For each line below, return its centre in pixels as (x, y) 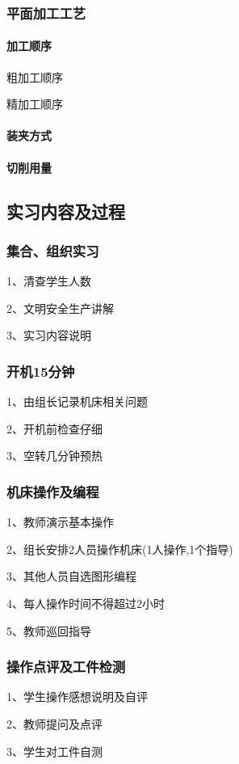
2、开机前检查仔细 (55, 428)
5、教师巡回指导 (49, 630)
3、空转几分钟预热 (55, 456)
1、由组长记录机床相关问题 (77, 401)
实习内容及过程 (66, 211)
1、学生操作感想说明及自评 (77, 696)
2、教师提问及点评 (55, 723)
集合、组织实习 (53, 250)
